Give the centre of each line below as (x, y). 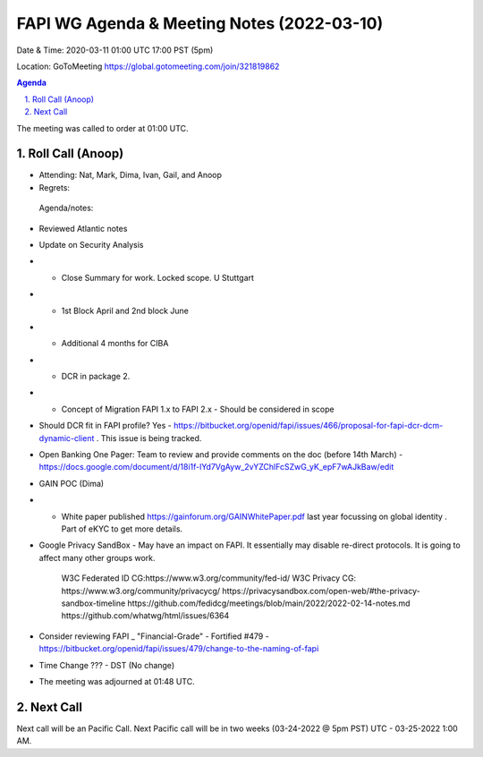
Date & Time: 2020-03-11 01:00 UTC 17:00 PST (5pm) (115, 50)
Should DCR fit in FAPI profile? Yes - (105, 426)
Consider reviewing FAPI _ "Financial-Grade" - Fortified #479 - (154, 636)
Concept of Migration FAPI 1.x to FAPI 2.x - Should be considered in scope (198, 409)
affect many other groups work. (97, 557)
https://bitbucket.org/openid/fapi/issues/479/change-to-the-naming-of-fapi (179, 649)
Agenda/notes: (66, 208)
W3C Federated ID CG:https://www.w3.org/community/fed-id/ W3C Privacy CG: (209, 578)
